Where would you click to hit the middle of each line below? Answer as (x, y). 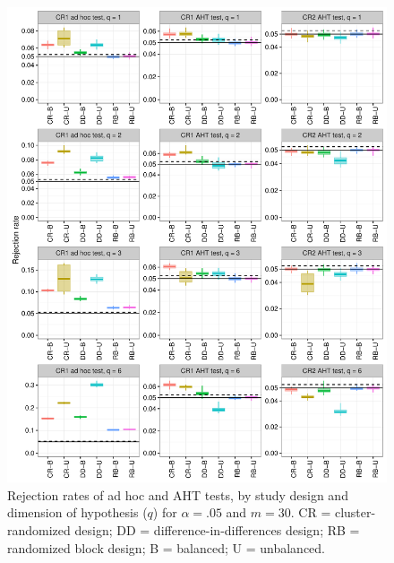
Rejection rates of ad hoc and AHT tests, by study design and (178, 494)
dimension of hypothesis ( (77, 512)
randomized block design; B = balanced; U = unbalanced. (166, 547)
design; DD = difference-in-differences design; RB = (217, 529)
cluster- (355, 512)
